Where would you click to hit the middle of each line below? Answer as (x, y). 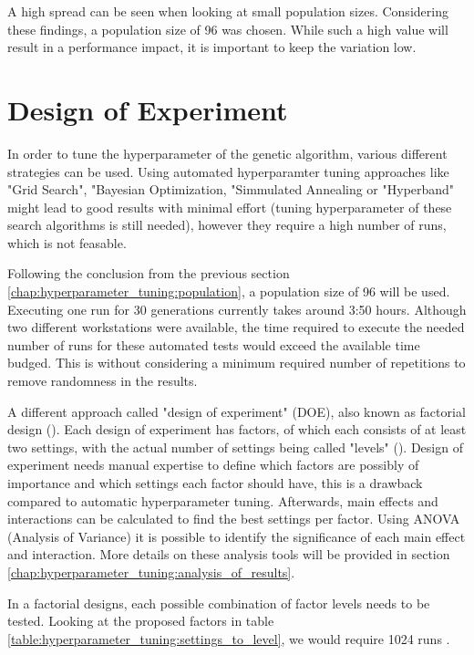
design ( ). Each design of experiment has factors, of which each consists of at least (237, 429)
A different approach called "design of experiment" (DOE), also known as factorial (237, 411)
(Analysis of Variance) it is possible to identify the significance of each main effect (237, 536)
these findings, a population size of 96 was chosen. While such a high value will (228, 29)
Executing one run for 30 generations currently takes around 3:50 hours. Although (237, 309)
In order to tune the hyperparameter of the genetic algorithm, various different (227, 153)
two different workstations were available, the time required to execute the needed (236, 327)
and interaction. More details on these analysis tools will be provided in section (229, 554)
